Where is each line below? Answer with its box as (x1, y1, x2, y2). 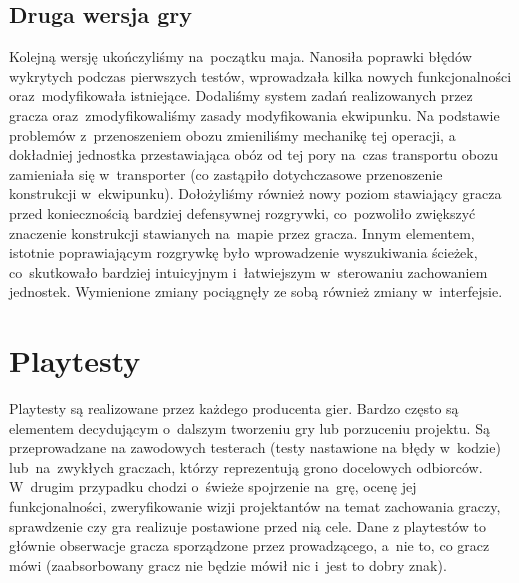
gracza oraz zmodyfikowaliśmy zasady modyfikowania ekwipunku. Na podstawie (9, 104, 500, 125)
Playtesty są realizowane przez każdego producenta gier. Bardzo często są (9, 398, 459, 419)
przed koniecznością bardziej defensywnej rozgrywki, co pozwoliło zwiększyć (9, 202, 476, 223)
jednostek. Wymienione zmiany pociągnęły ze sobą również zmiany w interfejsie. (9, 281, 503, 302)
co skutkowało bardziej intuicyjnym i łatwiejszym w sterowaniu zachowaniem (9, 261, 488, 282)
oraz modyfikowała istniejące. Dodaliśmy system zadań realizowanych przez (9, 85, 473, 106)
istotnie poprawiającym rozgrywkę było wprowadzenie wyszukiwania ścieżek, (9, 242, 478, 263)
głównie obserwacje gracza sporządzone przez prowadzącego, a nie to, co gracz (9, 535, 490, 556)
